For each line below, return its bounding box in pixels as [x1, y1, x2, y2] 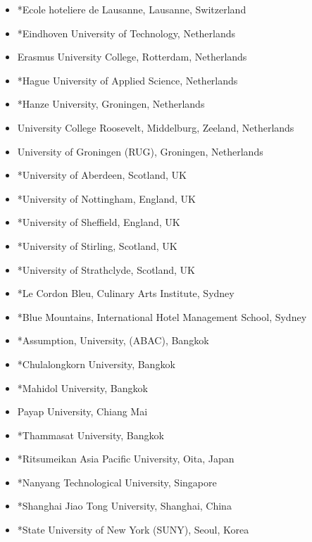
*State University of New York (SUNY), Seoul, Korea [17, 522, 249, 537]
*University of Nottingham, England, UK [17, 191, 196, 206]
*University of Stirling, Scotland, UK [17, 238, 177, 253]
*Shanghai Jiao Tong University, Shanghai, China [17, 498, 232, 513]
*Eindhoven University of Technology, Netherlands [17, 25, 236, 40]
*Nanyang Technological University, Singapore [17, 474, 217, 489]
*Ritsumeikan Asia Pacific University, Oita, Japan [17, 451, 235, 466]
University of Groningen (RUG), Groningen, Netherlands [17, 144, 263, 158]
